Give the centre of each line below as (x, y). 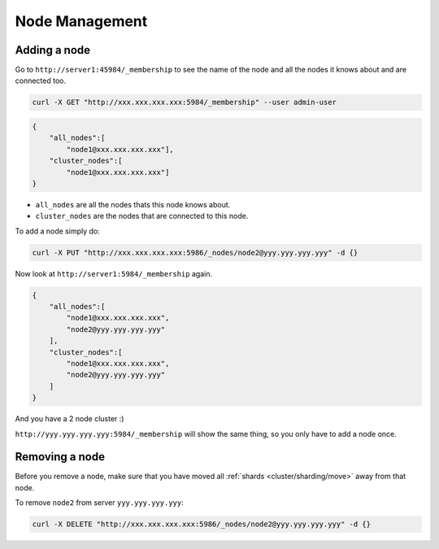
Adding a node (53, 50)
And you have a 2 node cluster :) (70, 419)
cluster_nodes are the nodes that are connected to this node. (142, 216)
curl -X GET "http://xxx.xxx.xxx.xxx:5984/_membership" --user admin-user (185, 102)
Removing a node (60, 457)
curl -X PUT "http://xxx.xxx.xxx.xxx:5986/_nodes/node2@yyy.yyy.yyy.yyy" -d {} (195, 253)
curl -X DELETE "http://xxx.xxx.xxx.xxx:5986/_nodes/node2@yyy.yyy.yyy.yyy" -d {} (202, 524)
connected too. (41, 81)
